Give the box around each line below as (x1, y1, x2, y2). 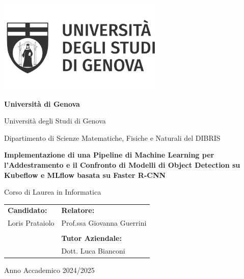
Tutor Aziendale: (61, 233, 122, 243)
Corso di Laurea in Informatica (4, 187, 101, 197)
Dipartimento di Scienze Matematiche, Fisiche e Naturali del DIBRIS (4, 132, 221, 143)
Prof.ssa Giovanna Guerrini (61, 218, 147, 228)
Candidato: (8, 205, 47, 215)
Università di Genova (4, 98, 80, 109)
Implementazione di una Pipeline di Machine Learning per (4, 149, 214, 160)
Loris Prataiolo (8, 218, 55, 228)
